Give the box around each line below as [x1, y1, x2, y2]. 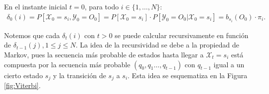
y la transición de [53, 70, 106, 80]
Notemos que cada [4, 30, 60, 40]
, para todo [85, 1, 119, 11]
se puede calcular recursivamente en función [115, 30, 249, 40]
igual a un [213, 59, 245, 69]
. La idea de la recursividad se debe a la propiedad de [76, 40, 239, 50]
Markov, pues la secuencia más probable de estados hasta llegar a [4, 49, 204, 59]
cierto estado [4, 70, 43, 80]
